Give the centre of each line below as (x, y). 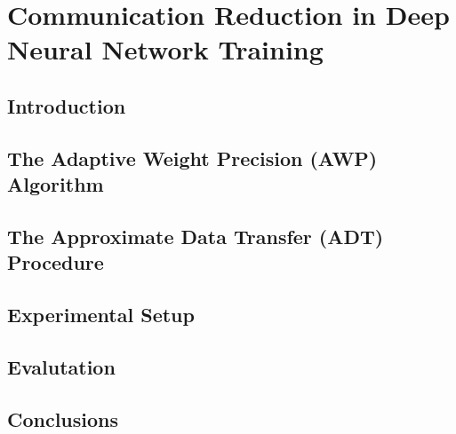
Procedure (56, 262)
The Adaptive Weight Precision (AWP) (192, 158)
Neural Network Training (165, 49)
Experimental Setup (101, 315)
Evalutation (61, 366)
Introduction (67, 105)
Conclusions (63, 418)
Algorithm (56, 184)
